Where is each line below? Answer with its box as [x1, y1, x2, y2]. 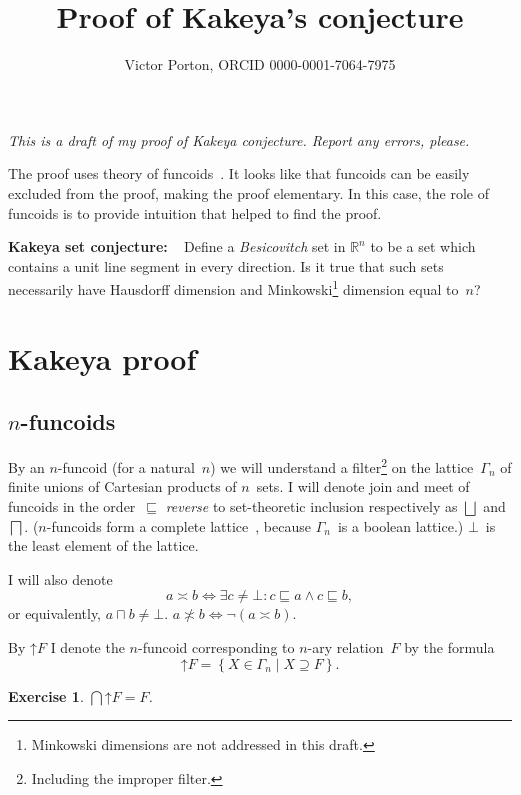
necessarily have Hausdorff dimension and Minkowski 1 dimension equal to [8, 276, 459, 299]
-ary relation [307, 636, 384, 657]
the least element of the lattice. [8, 535, 199, 556]
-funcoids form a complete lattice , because [46, 515, 311, 536]
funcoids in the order [8, 495, 136, 516]
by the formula [404, 636, 495, 657]
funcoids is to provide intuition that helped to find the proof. [8, 202, 382, 223]
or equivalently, [8, 603, 102, 624]
